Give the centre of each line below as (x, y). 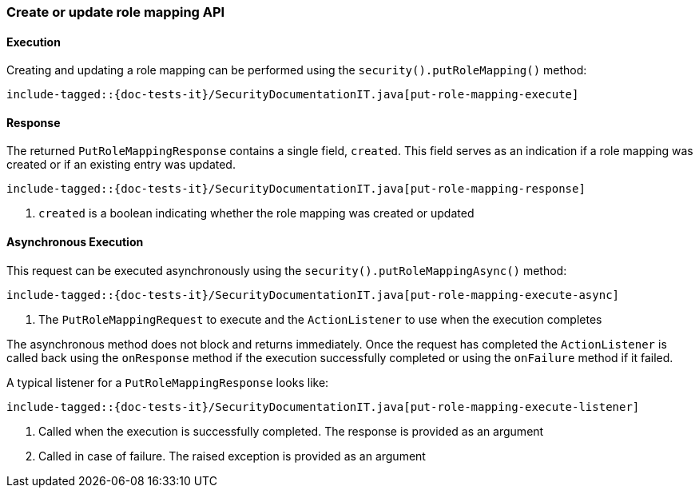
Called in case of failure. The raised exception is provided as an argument (232, 456)
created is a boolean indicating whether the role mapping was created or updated (256, 213)
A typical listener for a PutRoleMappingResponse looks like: (168, 382)
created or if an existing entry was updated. (121, 165)
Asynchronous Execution (75, 242)
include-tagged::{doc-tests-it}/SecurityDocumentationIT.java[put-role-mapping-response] (296, 189)
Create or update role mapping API (116, 12)
